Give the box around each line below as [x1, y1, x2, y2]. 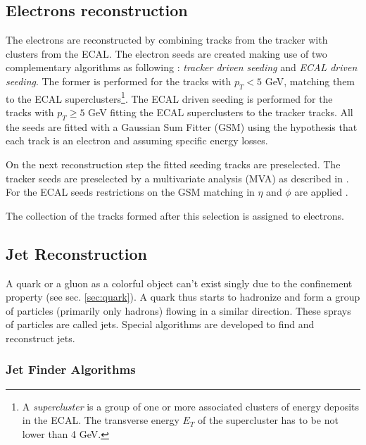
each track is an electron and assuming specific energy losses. [6, 133, 268, 148]
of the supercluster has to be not [198, 413, 339, 427]
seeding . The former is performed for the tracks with [6, 73, 232, 88]
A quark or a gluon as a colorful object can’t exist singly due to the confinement [6, 275, 353, 290]
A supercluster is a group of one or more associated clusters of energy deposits [22, 399, 360, 413]
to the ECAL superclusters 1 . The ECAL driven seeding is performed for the [6, 89, 333, 106]
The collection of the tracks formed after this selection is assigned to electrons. [6, 208, 344, 222]
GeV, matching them [265, 73, 355, 88]
